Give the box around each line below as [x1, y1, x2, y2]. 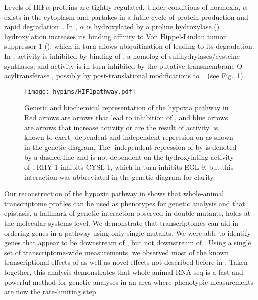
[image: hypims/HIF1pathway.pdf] [24, 88, 136, 95]
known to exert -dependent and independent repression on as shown [24, 132, 233, 142]
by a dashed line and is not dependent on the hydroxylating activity [24, 152, 234, 162]
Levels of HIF [4, 2, 46, 12]
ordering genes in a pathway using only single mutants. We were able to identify [4, 227, 251, 238]
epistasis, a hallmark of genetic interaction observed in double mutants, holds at [4, 208, 251, 218]
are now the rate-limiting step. [4, 286, 98, 297]
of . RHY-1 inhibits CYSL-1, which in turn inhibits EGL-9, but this [24, 161, 234, 172]
